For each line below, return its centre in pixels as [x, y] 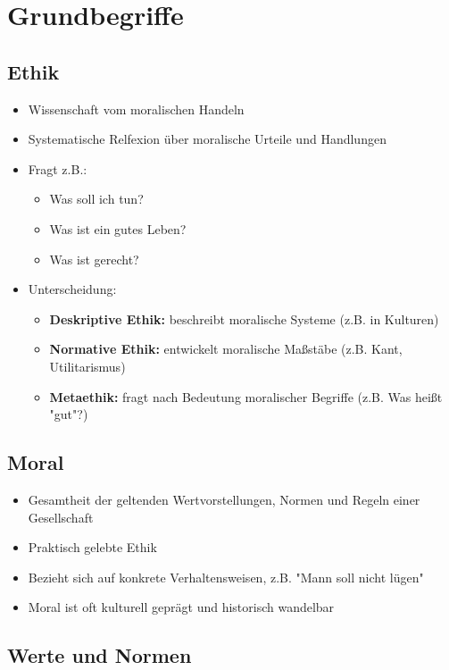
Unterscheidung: [72, 289]
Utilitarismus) [87, 366]
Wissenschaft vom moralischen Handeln [136, 109]
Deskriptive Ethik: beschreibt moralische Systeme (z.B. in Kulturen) [244, 318]
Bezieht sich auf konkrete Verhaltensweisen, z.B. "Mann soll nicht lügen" [226, 577]
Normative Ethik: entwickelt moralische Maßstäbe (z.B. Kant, [226, 349]
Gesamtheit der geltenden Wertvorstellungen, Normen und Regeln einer [224, 499]
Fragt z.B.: [58, 168]
